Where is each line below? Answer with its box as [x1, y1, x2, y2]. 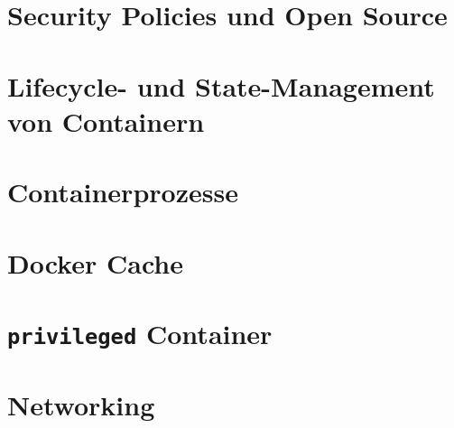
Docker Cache [7, 244, 183, 281]
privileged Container [7, 314, 273, 351]
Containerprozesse [7, 173, 238, 210]
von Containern [7, 102, 205, 139]
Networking [7, 386, 155, 423]
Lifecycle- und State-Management [7, 67, 435, 104]
